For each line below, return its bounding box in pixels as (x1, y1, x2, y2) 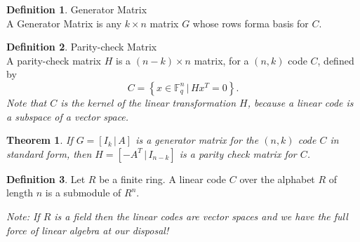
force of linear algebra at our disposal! (6, 222, 169, 237)
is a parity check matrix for (179, 146, 297, 161)
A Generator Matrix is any (6, 15, 122, 30)
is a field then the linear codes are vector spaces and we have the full (54, 208, 348, 223)
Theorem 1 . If (6, 133, 73, 147)
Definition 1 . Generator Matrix (6, 2, 147, 16)
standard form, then (6, 146, 92, 161)
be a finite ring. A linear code (99, 171, 227, 186)
